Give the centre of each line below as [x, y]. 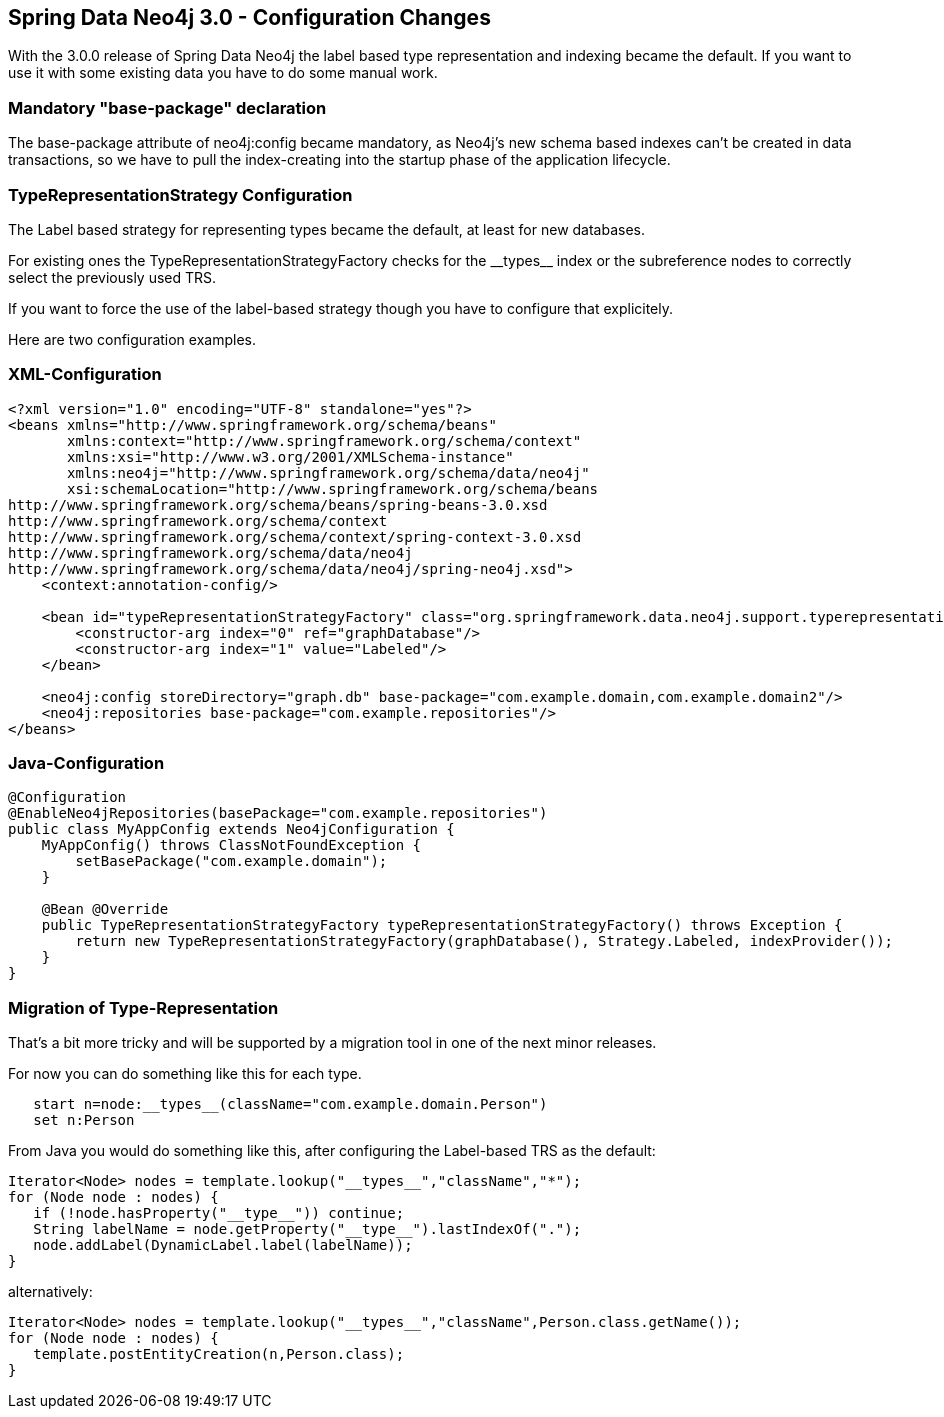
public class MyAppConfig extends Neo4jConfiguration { [231, 829]
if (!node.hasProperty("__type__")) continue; [219, 1213]
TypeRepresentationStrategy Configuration [180, 194]
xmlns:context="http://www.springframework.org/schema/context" [324, 440]
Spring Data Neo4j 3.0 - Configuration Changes [249, 17]
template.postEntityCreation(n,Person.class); [219, 1354]
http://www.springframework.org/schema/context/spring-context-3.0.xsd [295, 536]
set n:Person [84, 1120]
